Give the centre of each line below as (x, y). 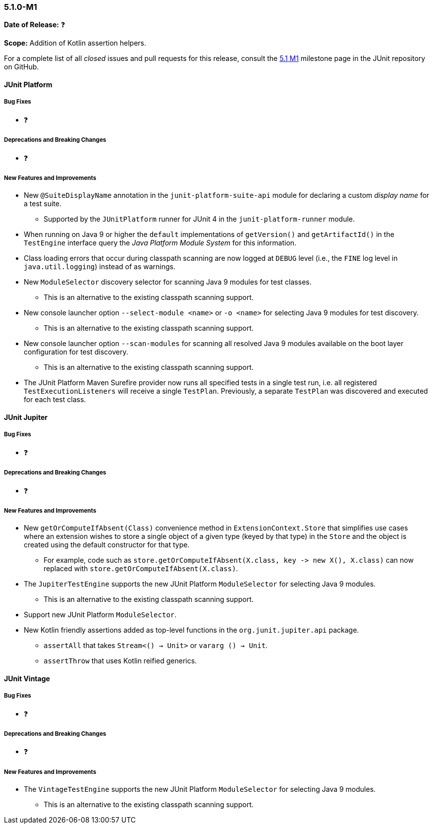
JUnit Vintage (27, 678)
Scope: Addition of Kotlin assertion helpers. (75, 43)
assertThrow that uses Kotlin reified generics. (120, 661)
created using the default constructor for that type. (107, 545)
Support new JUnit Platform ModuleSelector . (100, 615)
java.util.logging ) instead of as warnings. (100, 267)
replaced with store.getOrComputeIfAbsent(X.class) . (141, 569)
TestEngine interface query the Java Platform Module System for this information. (160, 243)
